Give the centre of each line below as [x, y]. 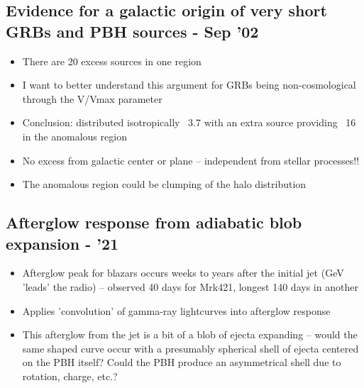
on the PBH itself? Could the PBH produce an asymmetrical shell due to [182, 362]
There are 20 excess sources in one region [112, 61]
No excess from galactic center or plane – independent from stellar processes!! [191, 160]
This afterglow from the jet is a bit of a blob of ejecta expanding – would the [190, 334]
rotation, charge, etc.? [70, 376]
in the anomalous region [75, 136]
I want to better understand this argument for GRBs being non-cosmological [189, 85]
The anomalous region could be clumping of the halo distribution [164, 184]
